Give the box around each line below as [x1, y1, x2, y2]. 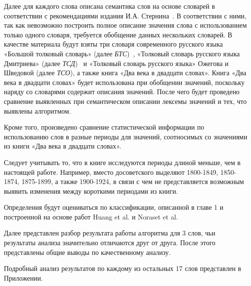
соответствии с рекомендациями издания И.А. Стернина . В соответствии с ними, [4, 10, 247, 20]
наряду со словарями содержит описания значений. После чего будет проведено [4, 86, 240, 97]
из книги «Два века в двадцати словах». [4, 141, 122, 151]
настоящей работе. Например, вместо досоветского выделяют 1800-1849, [4, 167, 219, 177]
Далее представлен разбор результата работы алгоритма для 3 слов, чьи [4, 228, 216, 238]
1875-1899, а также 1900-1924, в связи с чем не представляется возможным [21, 176, 244, 186]
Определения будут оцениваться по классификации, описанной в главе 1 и [4, 202, 223, 212]
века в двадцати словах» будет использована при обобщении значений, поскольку [4, 77, 245, 87]
